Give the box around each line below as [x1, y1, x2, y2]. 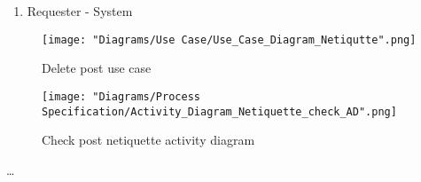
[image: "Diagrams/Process [42, 90, 200, 103]
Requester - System [27, 2, 133, 20]
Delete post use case [42, 59, 152, 77]
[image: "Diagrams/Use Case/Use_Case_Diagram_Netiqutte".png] [42, 33, 417, 46]
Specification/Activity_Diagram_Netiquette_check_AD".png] [42, 105, 397, 118]
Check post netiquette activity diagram [42, 131, 255, 149]
